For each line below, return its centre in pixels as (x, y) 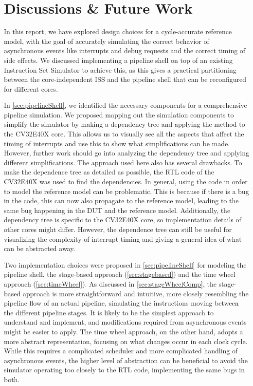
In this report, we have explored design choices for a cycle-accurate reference (118, 31)
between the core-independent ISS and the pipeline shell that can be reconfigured (125, 79)
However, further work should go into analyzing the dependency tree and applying (126, 153)
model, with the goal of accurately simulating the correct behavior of (107, 41)
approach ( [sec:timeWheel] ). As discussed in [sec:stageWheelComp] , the (110, 283)
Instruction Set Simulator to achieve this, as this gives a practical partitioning (120, 69)
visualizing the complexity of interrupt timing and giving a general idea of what (123, 239)
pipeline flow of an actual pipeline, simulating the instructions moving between (121, 303)
